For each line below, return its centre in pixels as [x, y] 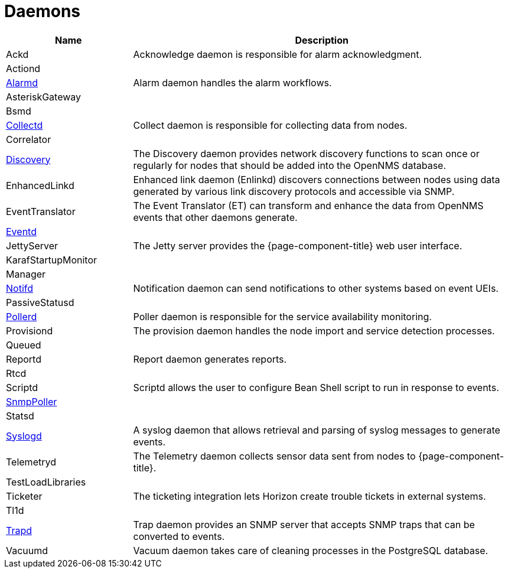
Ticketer [24, 496]
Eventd [21, 231]
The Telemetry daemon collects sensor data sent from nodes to [274, 456]
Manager [26, 274]
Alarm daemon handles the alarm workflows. [232, 82]
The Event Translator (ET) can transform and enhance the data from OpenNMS [308, 205]
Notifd [20, 288]
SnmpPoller [32, 401]
